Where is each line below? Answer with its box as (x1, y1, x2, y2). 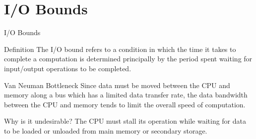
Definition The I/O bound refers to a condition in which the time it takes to (4, 44, 236, 54)
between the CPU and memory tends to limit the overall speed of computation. (4, 99, 246, 109)
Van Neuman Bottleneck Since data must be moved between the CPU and (4, 80, 230, 90)
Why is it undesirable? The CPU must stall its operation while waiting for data (4, 116, 246, 126)
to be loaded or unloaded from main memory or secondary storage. (4, 125, 207, 136)
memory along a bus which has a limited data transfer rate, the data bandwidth (4, 90, 248, 100)
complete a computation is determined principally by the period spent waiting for (4, 53, 253, 64)
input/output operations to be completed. (4, 63, 131, 73)
